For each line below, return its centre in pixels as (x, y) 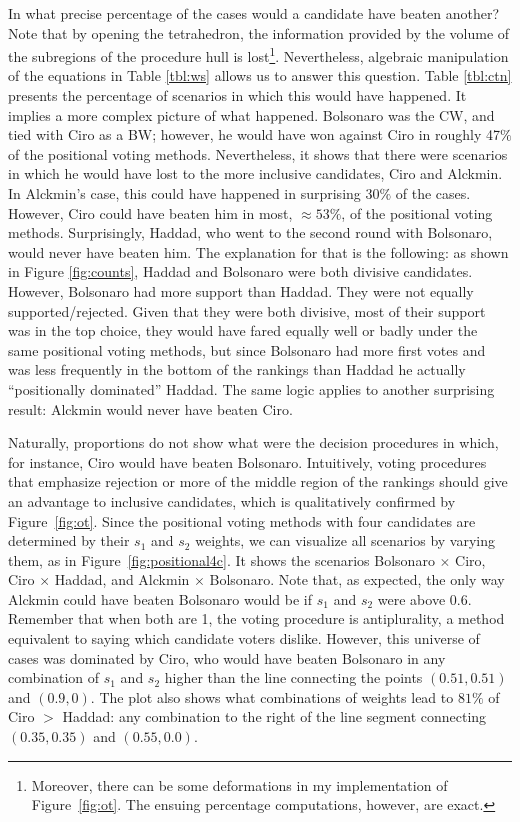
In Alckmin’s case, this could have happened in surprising (184, 193)
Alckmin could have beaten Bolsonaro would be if (160, 598)
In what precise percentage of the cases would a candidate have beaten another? (254, 13)
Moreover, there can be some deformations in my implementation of (239, 784)
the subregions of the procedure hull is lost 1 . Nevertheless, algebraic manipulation (258, 54)
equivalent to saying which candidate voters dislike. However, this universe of (244, 638)
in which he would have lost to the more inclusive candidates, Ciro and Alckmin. (255, 173)
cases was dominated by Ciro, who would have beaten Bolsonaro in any (227, 657)
